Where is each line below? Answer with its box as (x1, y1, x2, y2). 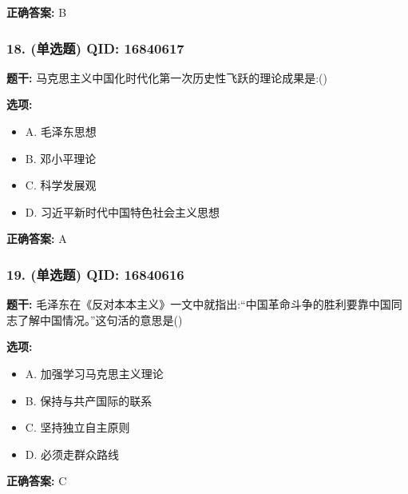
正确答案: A (6, 230, 67, 247)
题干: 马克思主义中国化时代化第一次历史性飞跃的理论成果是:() (6, 69, 327, 86)
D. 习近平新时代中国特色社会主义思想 (25, 203, 220, 220)
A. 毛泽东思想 (25, 123, 97, 139)
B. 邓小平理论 (25, 149, 97, 166)
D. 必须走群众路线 (25, 445, 120, 462)
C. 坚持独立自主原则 (25, 419, 130, 436)
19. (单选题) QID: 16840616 (6, 264, 184, 284)
